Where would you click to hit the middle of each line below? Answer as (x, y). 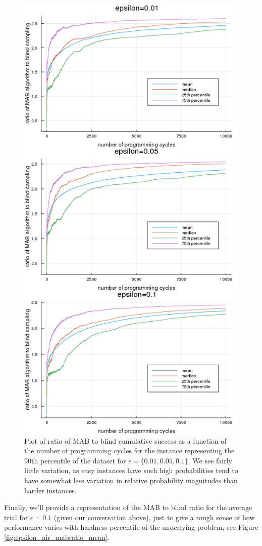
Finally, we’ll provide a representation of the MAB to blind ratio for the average (128, 507)
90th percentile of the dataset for (75, 460)
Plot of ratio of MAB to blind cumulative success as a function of (125, 440)
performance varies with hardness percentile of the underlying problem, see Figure (131, 527)
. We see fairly (210, 460)
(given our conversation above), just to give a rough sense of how (154, 517)
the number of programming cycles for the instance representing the (129, 451)
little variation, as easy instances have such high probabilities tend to (131, 470)
